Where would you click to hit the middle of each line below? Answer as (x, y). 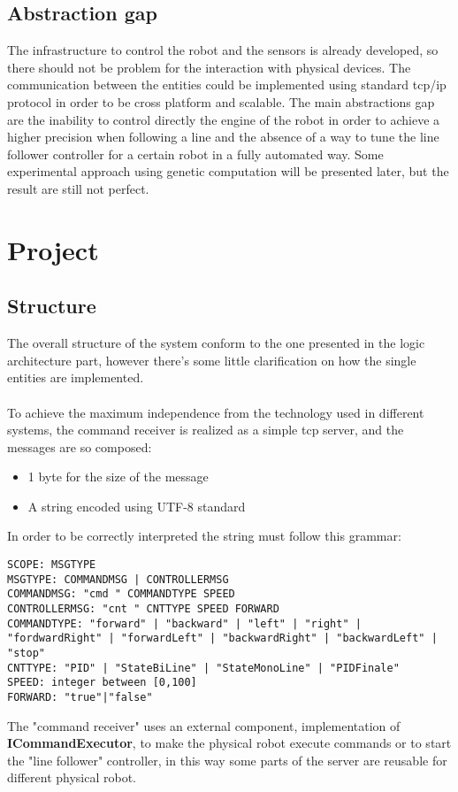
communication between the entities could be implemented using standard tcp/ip (227, 85)
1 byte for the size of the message (118, 477)
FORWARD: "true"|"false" (80, 697)
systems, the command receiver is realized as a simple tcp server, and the (206, 430)
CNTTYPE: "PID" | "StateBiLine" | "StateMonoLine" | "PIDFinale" (203, 668)
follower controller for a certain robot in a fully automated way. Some (195, 154)
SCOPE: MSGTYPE (52, 565)
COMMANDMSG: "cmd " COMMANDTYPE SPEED (121, 594)
